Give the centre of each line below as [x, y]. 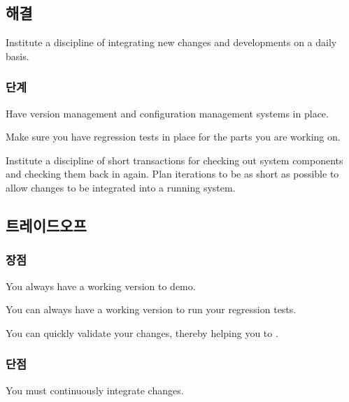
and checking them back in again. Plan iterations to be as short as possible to [172, 174]
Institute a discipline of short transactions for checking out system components [174, 160]
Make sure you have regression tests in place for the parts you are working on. [173, 137]
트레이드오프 [46, 225]
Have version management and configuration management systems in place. [167, 113]
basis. [17, 56]
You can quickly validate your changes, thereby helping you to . [142, 332]
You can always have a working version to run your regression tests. [151, 309]
